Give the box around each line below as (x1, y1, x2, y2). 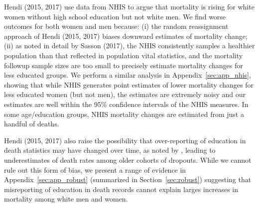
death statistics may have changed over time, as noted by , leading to (4, 145, 216, 155)
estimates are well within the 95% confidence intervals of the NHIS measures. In (4, 99, 249, 109)
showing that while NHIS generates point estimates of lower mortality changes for (4, 79, 254, 90)
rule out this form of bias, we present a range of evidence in (4, 164, 186, 175)
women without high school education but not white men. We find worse (4, 11, 226, 21)
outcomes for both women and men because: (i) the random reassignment (4, 21, 229, 31)
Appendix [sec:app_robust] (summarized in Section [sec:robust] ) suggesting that (4, 174, 252, 185)
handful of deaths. (4, 118, 59, 129)
